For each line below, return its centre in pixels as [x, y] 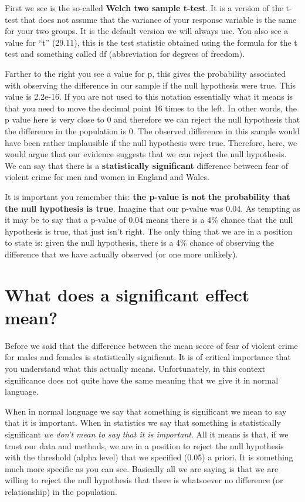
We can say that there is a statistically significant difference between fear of [147, 165]
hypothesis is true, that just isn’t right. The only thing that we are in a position [149, 231]
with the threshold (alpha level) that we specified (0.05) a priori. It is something [149, 457]
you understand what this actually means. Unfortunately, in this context [135, 368]
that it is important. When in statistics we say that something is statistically [143, 423]
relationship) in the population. [61, 491]
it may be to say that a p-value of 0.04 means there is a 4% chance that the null [149, 220]
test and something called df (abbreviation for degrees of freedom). [125, 54]
